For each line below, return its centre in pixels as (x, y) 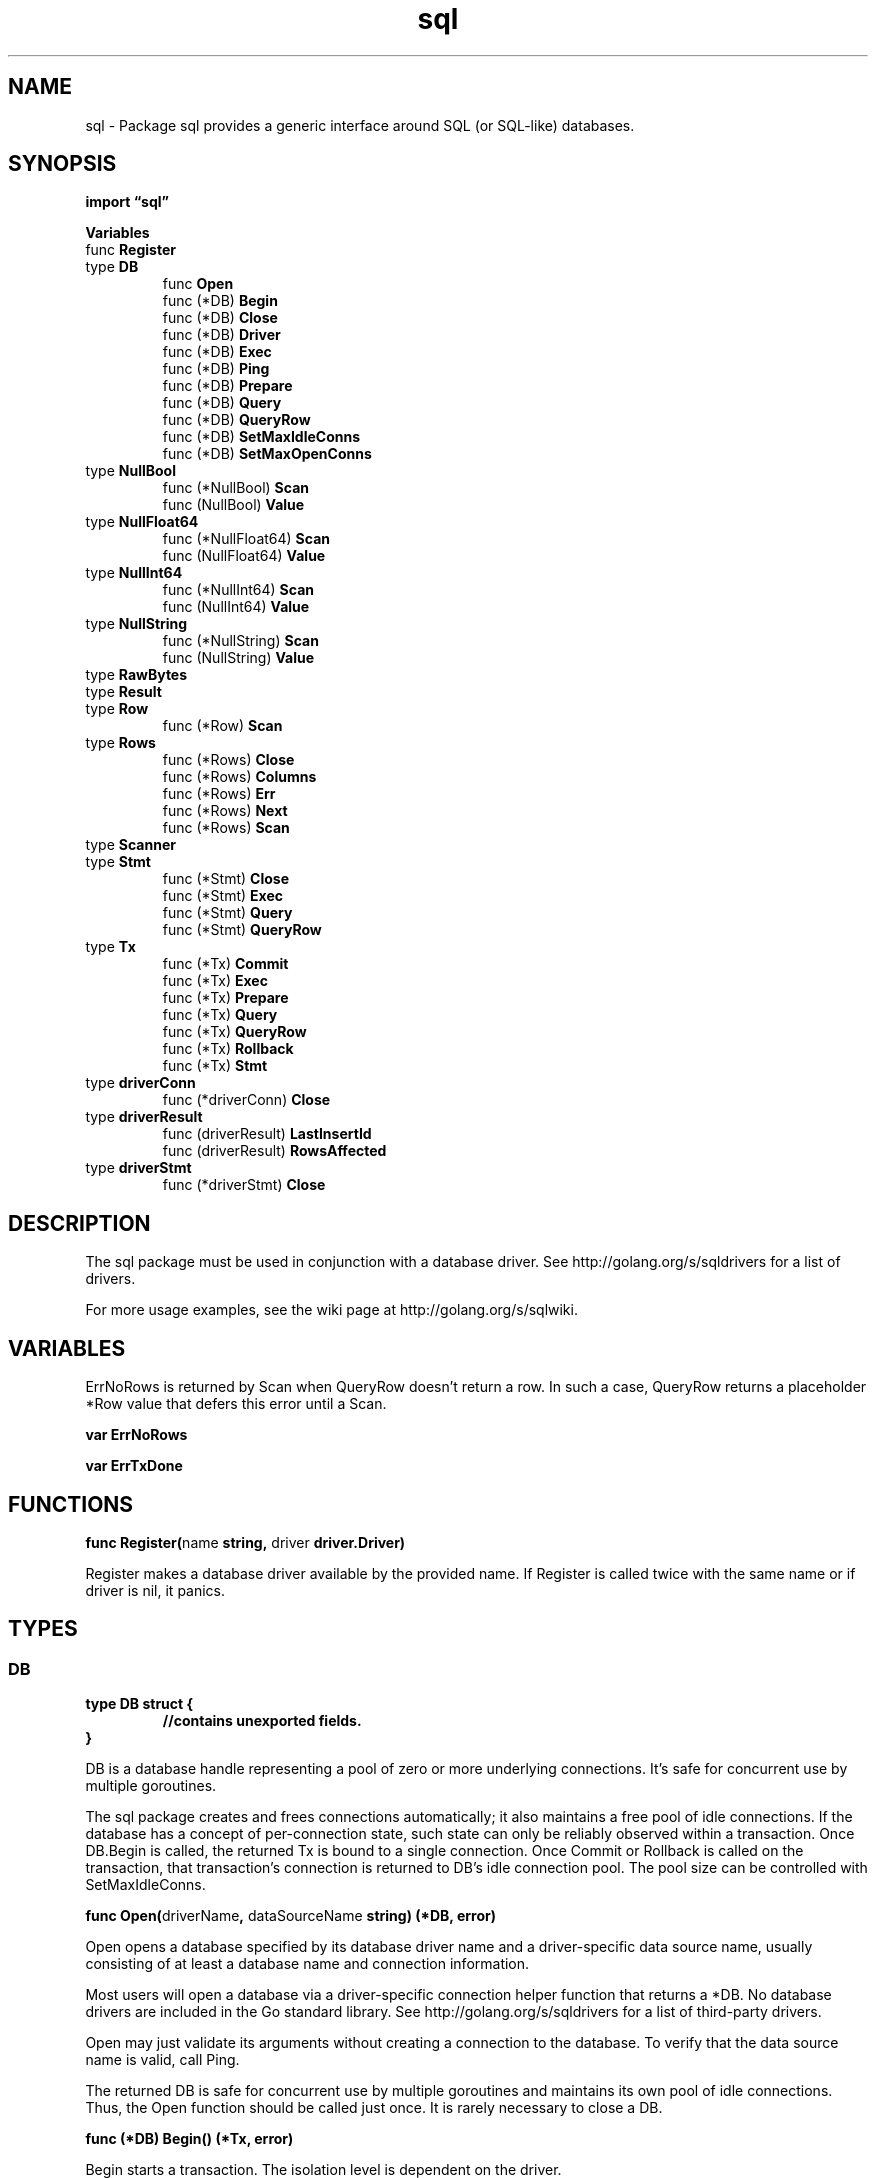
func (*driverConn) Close (246, 1100)
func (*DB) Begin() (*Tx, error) (189, 2139)
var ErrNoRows (136, 1435)
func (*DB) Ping (216, 369)
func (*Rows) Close (228, 760)
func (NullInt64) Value (236, 607)
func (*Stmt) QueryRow (242, 930)
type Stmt (118, 862)
